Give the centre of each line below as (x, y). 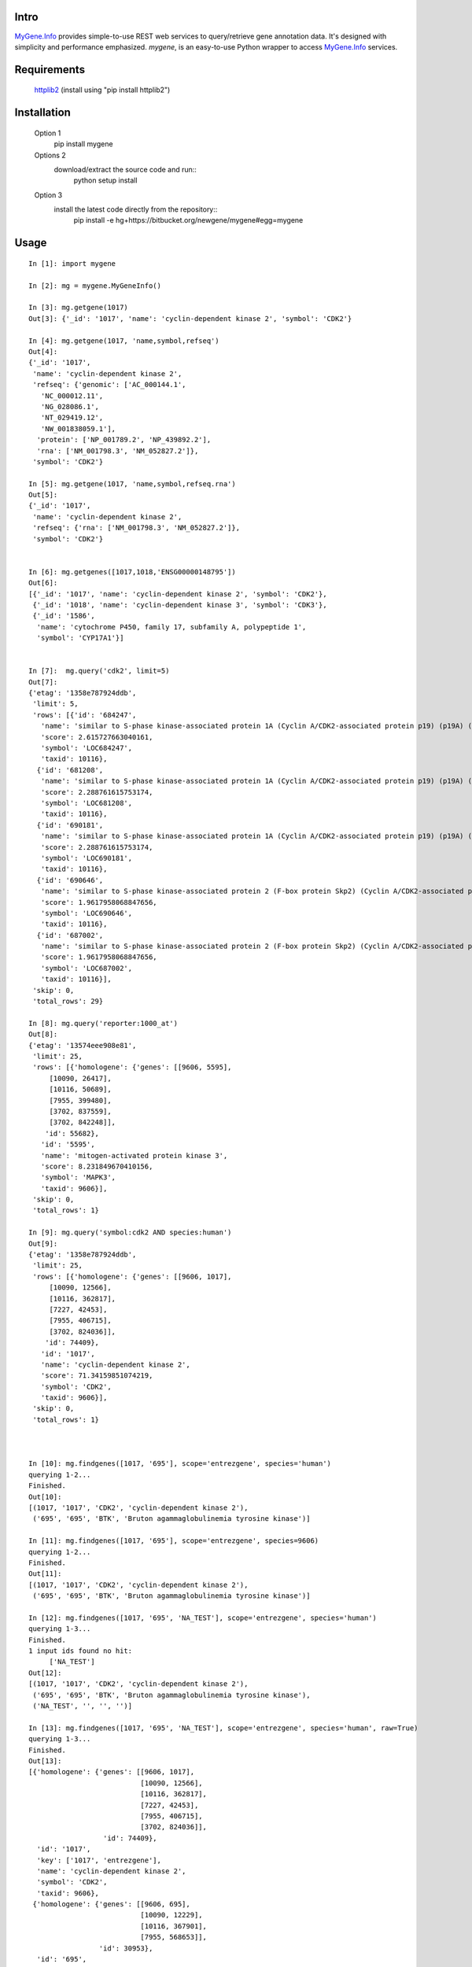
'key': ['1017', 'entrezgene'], (99, 1860)
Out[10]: (45, 1496)
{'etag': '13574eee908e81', (83, 1045)
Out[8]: (43, 1034)
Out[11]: (45, 1574)
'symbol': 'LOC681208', (87, 803)
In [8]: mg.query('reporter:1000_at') (103, 1023)
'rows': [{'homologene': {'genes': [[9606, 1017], (132, 1276)
